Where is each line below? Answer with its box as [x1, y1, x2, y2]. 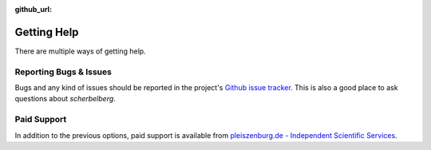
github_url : [14, 5, 52, 14]
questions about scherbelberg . [14, 94, 116, 104]
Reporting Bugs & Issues [14, 66, 112, 77]
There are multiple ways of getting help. [14, 46, 147, 56]
